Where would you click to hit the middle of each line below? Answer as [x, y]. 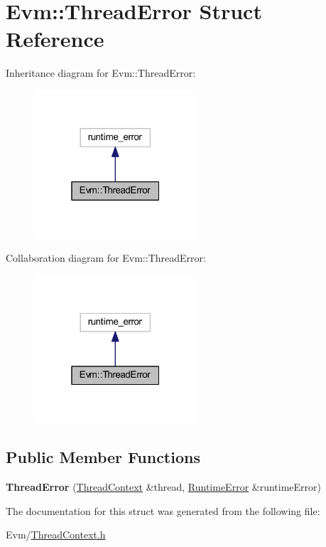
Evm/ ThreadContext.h [56, 535]
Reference [55, 39]
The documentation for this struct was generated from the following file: [163, 510]
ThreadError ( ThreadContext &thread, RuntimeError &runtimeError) [164, 487]
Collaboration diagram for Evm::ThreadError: [106, 258]
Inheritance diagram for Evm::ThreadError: [101, 73]
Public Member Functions [103, 457]
